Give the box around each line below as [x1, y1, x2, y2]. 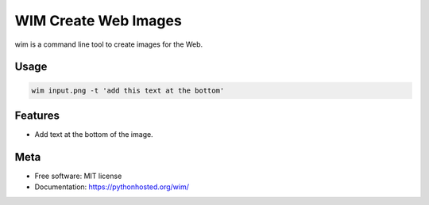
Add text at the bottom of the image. [34, 130, 154, 139]
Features [14, 108, 60, 122]
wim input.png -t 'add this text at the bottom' [31, 85, 225, 95]
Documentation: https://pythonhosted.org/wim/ [34, 182, 190, 192]
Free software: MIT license [34, 171, 122, 180]
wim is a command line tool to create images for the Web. [14, 40, 203, 49]
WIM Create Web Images [14, 12, 182, 29]
